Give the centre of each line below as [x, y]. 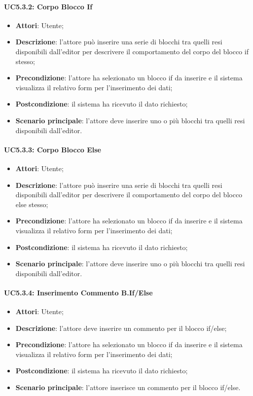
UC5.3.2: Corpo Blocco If [48, 6]
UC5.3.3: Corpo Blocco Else [53, 149]
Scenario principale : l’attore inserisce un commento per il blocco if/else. [128, 387]
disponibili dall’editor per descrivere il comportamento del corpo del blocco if [132, 51]
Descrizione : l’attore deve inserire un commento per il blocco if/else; [121, 328]
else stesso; [32, 204]
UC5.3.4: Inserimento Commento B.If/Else [78, 292]
